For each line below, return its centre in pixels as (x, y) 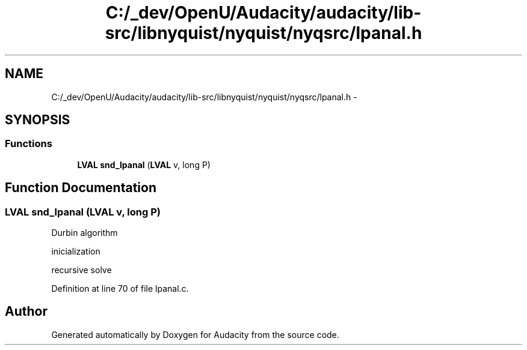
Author (26, 312)
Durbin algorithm (85, 233)
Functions (29, 144)
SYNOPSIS (38, 120)
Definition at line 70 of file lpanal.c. (120, 289)
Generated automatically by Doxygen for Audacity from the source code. (195, 334)
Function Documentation (81, 188)
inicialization (76, 252)
